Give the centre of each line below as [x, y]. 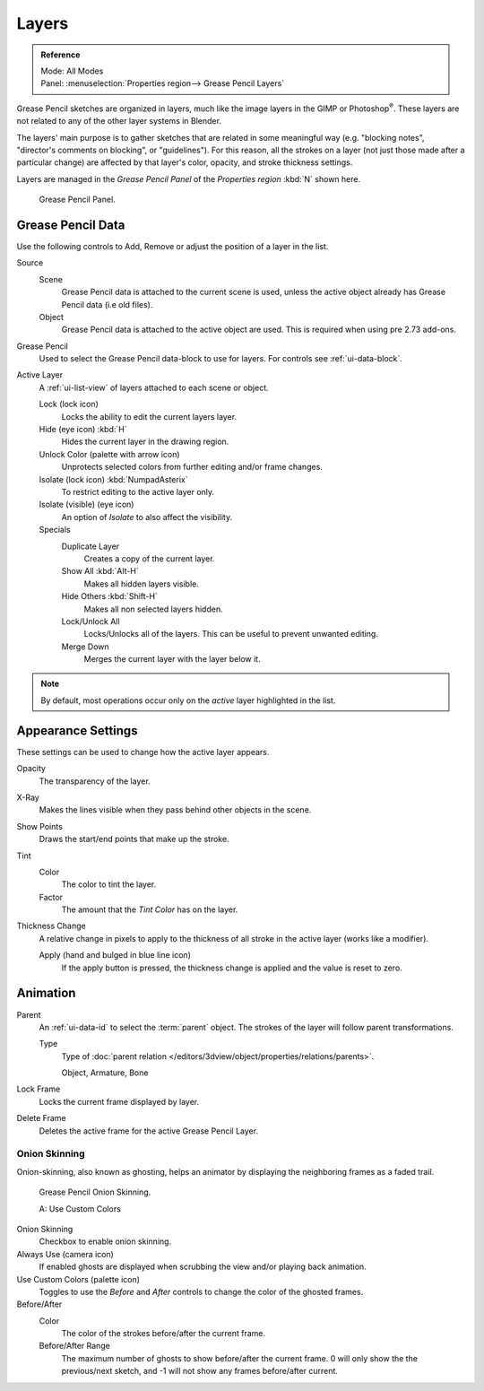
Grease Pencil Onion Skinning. [95, 1192]
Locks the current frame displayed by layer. [119, 1101]
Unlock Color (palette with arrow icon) [109, 454]
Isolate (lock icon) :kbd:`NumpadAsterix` [113, 479]
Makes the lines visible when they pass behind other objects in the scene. [175, 810]
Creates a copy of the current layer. [149, 558]
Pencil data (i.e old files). [107, 304]
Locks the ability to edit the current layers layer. [149, 416]
